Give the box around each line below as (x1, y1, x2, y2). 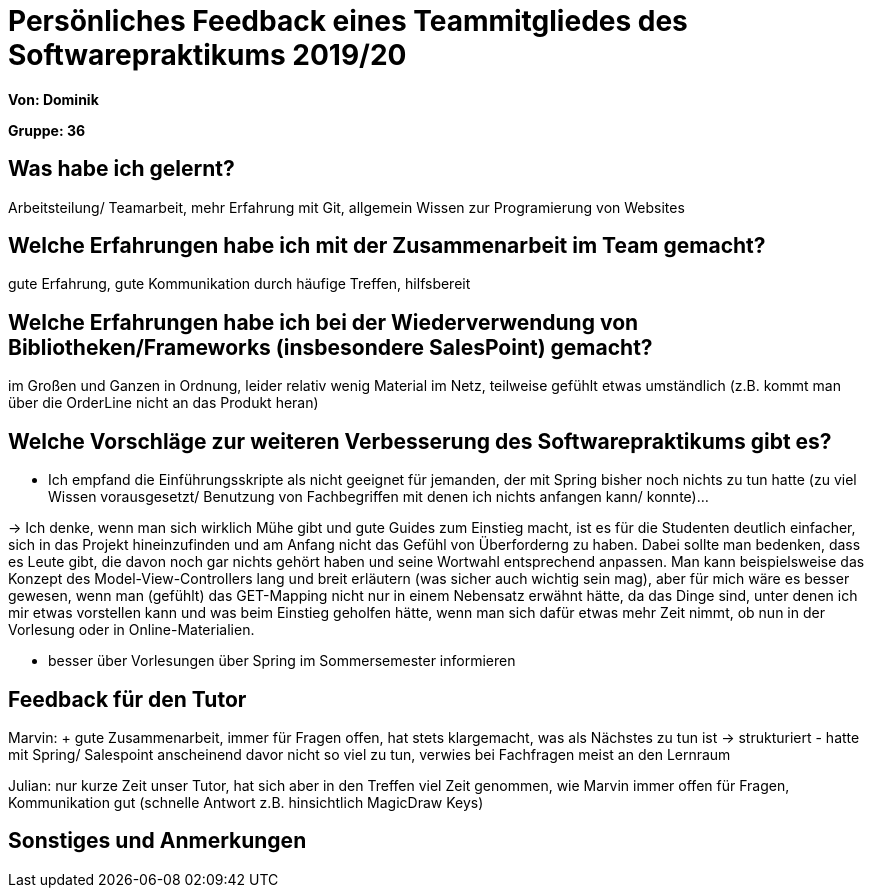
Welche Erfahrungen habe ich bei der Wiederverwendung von (8, 309, 639, 335)
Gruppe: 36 (8, 121, 86, 139)
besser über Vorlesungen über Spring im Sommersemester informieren (48, 652, 516, 670)
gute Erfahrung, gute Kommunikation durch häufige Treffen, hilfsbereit (8, 275, 471, 293)
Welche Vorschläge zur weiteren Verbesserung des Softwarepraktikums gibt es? (8, 428, 832, 454)
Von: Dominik (8, 90, 99, 108)
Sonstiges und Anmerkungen (8, 828, 307, 854)
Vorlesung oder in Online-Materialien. (8, 621, 255, 639)
